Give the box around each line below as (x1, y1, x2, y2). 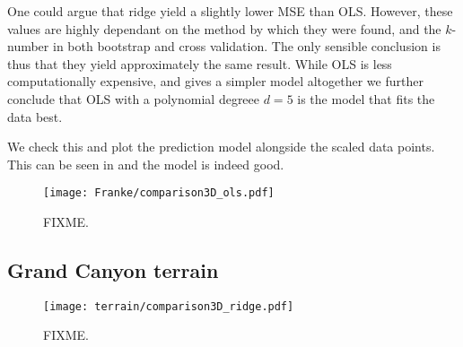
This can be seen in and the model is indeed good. (7, 154, 284, 173)
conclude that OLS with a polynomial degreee (7, 89, 260, 108)
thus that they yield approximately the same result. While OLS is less (7, 54, 392, 73)
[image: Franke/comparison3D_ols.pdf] (43, 187, 275, 200)
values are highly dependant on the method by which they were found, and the (7, 19, 441, 38)
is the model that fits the (297, 89, 435, 108)
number (7, 37, 49, 56)
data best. (7, 107, 63, 126)
